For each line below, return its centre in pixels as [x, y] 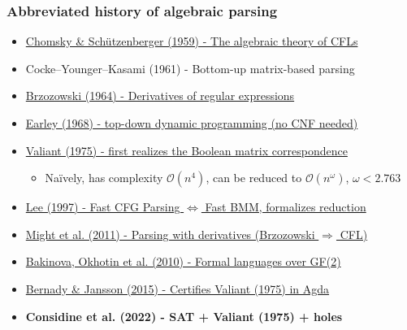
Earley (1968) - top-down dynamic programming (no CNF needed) [192, 123]
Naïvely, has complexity [104, 178]
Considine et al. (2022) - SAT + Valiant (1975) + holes [184, 316]
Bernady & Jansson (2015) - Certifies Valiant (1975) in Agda [178, 288]
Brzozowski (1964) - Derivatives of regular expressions [160, 96]
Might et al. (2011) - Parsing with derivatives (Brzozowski [170, 234]
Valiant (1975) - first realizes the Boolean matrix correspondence [186, 150]
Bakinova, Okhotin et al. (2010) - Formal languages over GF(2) [183, 261]
